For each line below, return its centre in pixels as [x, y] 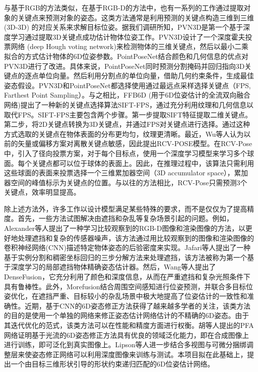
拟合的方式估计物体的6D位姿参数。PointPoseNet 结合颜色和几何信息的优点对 [126, 56]
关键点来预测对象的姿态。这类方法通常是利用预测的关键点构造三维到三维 [136, 17]
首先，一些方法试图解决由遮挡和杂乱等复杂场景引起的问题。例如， [125, 218]
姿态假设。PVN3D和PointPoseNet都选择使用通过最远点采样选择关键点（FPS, [128, 85]
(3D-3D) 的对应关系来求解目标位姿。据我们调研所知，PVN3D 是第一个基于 [124, 27]
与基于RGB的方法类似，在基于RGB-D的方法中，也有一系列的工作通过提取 [124, 7]
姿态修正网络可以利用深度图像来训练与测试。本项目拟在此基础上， [139, 354]
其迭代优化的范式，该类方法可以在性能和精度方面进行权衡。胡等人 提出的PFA [129, 325]
